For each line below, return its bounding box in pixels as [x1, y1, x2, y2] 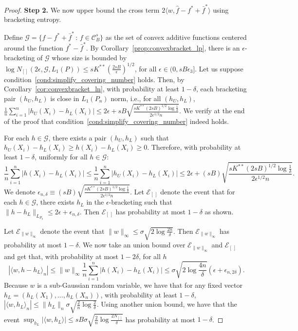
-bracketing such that [109, 197, 172, 207]
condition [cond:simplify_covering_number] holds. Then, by [4, 74, 185, 84]
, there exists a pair [48, 132, 107, 142]
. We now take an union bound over [78, 240, 186, 250]
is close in [50, 93, 79, 103]
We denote [4, 186, 36, 196]
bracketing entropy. [4, 14, 61, 24]
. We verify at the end [179, 105, 245, 116]
